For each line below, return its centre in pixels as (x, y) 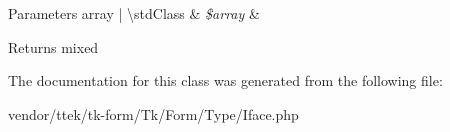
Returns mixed (53, 46)
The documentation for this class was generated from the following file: (225, 80)
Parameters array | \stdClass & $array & (134, 13)
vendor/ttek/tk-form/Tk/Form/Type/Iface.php (153, 113)
